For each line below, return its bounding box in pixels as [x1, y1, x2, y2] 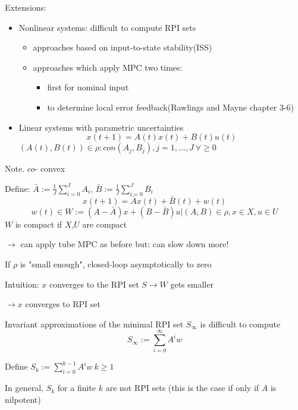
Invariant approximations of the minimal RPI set [5, 317, 184, 330]
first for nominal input [47, 81, 129, 93]
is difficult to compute [200, 317, 281, 330]
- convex [34, 162, 65, 175]
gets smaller [170, 277, 214, 290]
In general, [5, 381, 43, 394]
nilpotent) [5, 393, 41, 405]
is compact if [15, 217, 62, 230]
